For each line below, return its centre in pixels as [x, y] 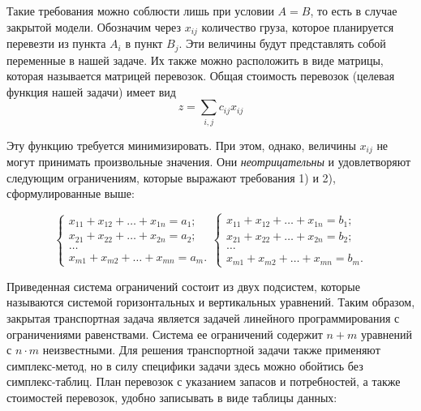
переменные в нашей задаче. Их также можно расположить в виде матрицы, [195, 60]
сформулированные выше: [71, 193]
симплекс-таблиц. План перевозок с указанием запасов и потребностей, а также [204, 381]
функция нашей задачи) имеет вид [91, 91]
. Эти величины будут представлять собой [282, 43]
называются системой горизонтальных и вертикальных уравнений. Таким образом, [211, 302]
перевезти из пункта [56, 43]
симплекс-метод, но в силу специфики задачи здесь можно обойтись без [185, 365]
